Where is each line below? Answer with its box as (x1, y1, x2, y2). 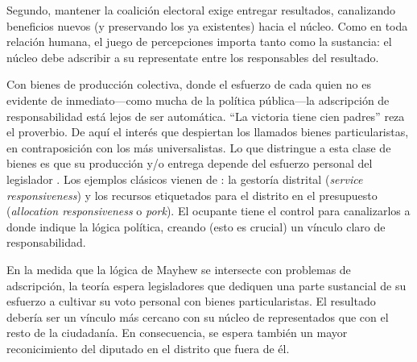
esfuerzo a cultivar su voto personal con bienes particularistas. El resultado (6, 293, 376, 310)
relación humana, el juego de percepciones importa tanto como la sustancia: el (6, 33, 392, 50)
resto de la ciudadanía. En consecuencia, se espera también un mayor (6, 324, 348, 341)
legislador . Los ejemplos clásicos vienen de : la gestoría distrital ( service (6, 170, 363, 187)
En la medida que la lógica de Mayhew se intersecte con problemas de (6, 260, 351, 277)
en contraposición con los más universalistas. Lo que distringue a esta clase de (6, 139, 391, 156)
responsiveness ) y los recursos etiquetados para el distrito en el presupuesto (6, 186, 378, 203)
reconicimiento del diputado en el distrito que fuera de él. (6, 339, 290, 356)
